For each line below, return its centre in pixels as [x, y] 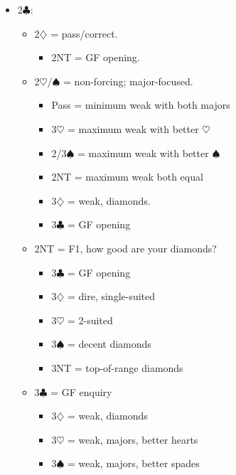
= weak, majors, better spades [133, 463]
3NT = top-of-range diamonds [117, 367]
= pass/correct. [84, 33]
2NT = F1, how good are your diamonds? [125, 248]
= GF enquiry [81, 391]
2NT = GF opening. [96, 57]
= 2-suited [90, 320]
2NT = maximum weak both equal [127, 177]
